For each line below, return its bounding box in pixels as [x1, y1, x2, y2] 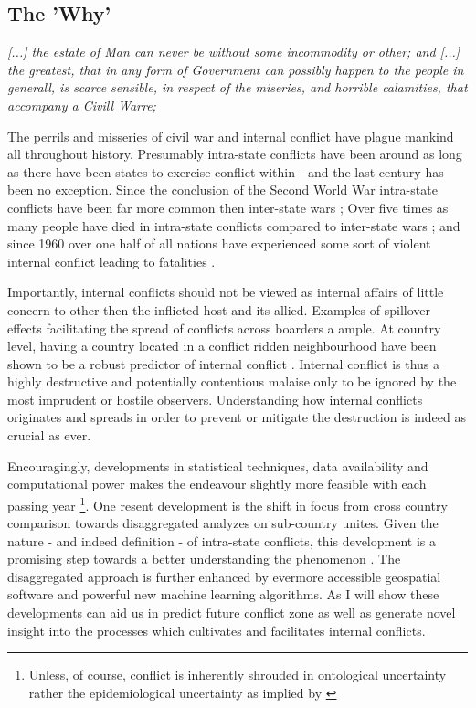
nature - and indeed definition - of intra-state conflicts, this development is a [7, 531, 436, 550]
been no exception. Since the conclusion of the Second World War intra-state [7, 180, 438, 199]
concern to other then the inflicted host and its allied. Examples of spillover [7, 300, 431, 319]
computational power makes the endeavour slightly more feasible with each [7, 474, 427, 493]
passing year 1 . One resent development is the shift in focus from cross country [7, 492, 448, 514]
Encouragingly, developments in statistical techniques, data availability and [7, 456, 428, 475]
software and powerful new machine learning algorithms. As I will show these [7, 585, 439, 604]
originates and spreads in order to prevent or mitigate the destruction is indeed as [7, 407, 467, 427]
